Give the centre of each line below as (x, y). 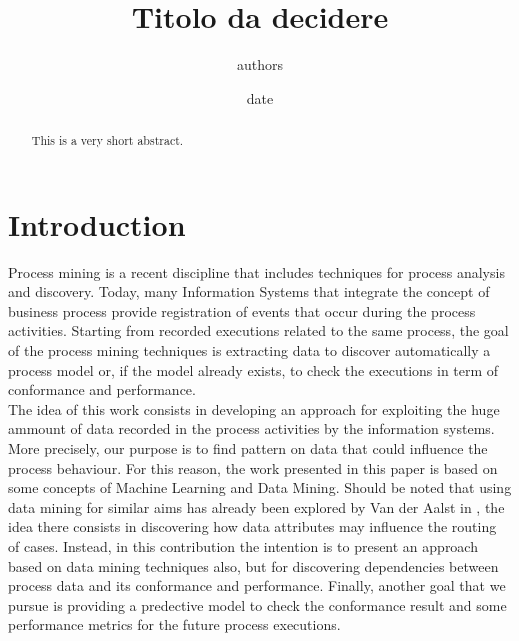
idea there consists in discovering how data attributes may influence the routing (252, 526)
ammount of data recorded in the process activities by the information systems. (251, 428)
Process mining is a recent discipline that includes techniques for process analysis (256, 271)
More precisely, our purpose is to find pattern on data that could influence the (248, 448)
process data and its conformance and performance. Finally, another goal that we (257, 585)
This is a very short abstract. (107, 140)
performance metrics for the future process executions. (174, 624)
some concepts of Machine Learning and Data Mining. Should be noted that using (260, 487)
